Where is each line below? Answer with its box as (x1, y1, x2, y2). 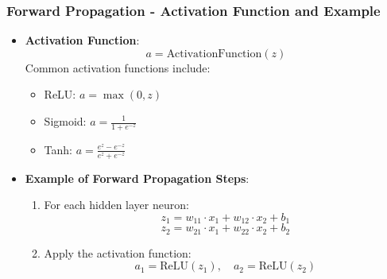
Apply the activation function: (44, 244, 192, 261)
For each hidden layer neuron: (44, 196, 189, 213)
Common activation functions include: (25, 59, 211, 76)
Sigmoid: (44, 113, 87, 129)
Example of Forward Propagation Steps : (25, 169, 250, 186)
